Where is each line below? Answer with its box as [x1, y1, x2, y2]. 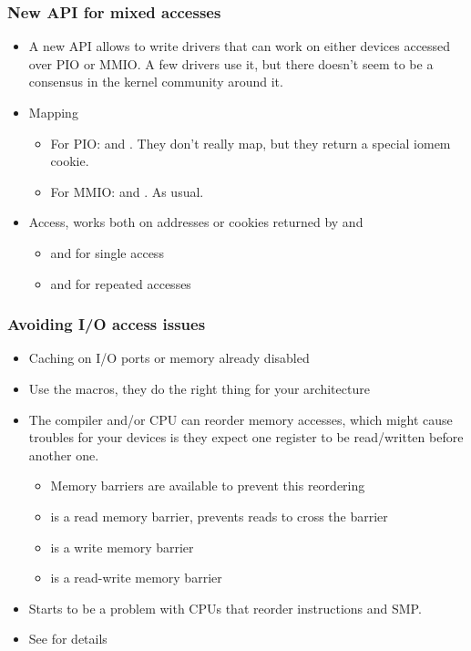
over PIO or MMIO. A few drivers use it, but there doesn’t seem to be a [28, 54, 434, 73]
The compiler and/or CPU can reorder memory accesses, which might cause [28, 409, 453, 429]
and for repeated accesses [50, 274, 191, 293]
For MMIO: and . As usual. [50, 181, 204, 201]
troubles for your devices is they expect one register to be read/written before [28, 428, 464, 447]
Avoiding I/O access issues [7, 313, 206, 336]
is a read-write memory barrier [50, 568, 222, 587]
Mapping [28, 103, 78, 121]
